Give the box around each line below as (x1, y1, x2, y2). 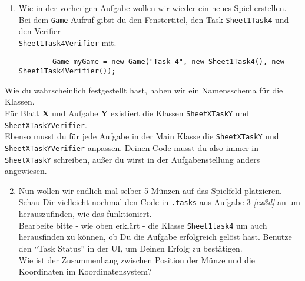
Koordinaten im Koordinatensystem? (18, 265, 152, 277)
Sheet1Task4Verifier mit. (18, 36, 117, 48)
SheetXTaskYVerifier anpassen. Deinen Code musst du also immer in (5, 141, 259, 153)
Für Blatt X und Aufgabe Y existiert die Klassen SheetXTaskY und (5, 107, 250, 119)
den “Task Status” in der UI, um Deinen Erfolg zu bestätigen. (18, 242, 243, 254)
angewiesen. (5, 165, 47, 177)
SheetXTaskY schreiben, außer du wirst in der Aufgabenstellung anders (5, 153, 260, 165)
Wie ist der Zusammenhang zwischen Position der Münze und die (18, 253, 255, 266)
